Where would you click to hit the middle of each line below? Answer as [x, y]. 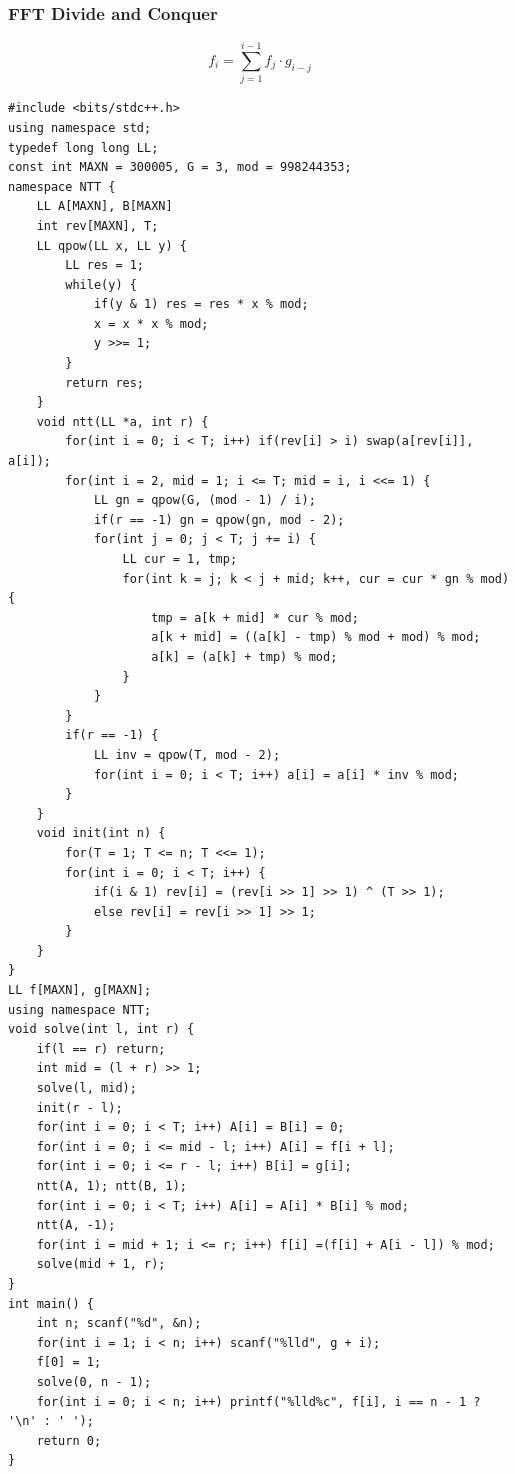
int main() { [51, 1303]
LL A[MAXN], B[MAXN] [104, 206]
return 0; [69, 1440]
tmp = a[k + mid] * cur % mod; [255, 617]
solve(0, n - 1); [94, 1381]
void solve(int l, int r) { [101, 1029]
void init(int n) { [101, 833]
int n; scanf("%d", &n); [119, 1323]
